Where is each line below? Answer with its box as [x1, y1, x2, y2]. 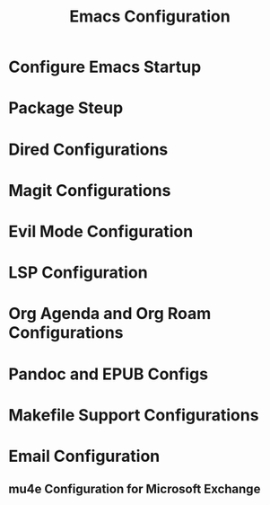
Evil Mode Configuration [8, 221, 194, 242]
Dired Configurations [8, 139, 169, 159]
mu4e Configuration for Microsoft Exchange [8, 482, 261, 497]
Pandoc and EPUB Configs [8, 364, 208, 384]
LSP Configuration [8, 262, 149, 283]
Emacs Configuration [69, 6, 231, 27]
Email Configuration [8, 446, 161, 466]
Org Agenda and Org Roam [8, 304, 212, 324]
